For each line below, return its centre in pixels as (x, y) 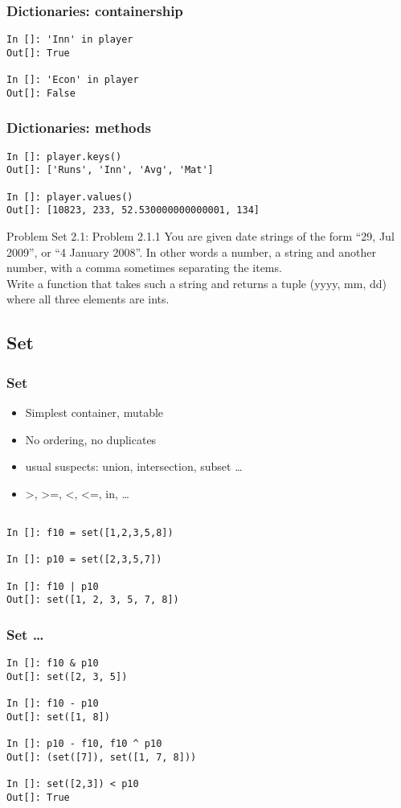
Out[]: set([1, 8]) (58, 717)
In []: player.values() (70, 197)
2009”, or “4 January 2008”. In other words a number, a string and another (191, 251)
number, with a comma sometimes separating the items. (144, 268)
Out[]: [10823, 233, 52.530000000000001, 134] (133, 210)
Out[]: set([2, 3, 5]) (67, 676)
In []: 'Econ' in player (73, 80)
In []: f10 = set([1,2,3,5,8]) (90, 533)
